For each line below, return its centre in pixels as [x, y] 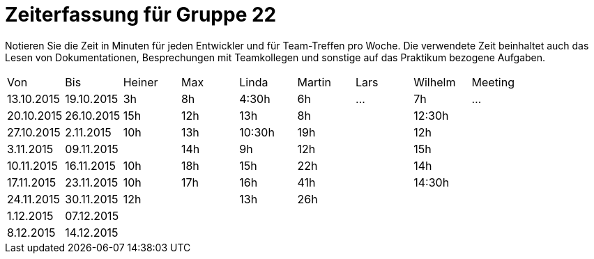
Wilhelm [435, 82]
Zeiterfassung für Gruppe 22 [141, 15]
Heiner [140, 82]
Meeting [493, 82]
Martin [314, 82]
